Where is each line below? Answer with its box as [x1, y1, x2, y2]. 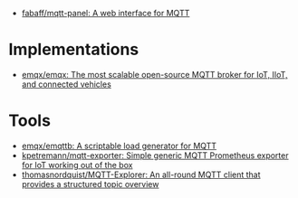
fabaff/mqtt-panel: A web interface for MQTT [21, 8, 190, 18]
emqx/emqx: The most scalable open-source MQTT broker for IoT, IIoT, [21, 69, 288, 80]
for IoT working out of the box [21, 159, 133, 170]
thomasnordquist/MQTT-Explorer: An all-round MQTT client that [21, 169, 261, 180]
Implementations [8, 40, 139, 60]
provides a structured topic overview [21, 178, 159, 189]
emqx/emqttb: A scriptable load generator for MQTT [21, 140, 217, 151]
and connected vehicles [21, 79, 112, 90]
